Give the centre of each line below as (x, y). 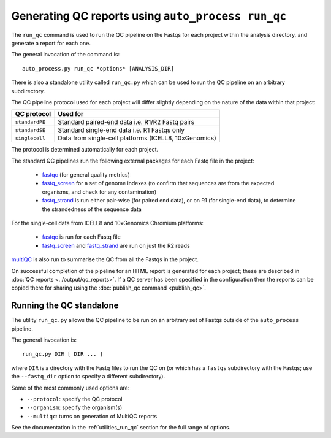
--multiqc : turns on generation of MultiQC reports (92, 416)
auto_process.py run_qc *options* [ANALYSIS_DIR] (98, 68)
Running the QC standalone (65, 306)
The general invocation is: (44, 340)
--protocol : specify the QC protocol (74, 399)
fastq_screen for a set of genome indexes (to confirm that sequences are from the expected (158, 183)
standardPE (30, 122)
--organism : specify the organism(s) (74, 407)
